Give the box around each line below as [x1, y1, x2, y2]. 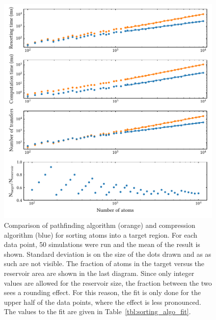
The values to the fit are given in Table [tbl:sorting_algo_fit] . [4, 306, 191, 317]
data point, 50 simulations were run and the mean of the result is [4, 239, 200, 249]
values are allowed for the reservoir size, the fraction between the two [4, 277, 212, 288]
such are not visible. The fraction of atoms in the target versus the [4, 258, 205, 269]
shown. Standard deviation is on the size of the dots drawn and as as [4, 248, 212, 259]
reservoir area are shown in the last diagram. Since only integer [4, 268, 194, 278]
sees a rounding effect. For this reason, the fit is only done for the [4, 287, 201, 297]
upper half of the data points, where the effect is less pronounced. [4, 296, 201, 307]
